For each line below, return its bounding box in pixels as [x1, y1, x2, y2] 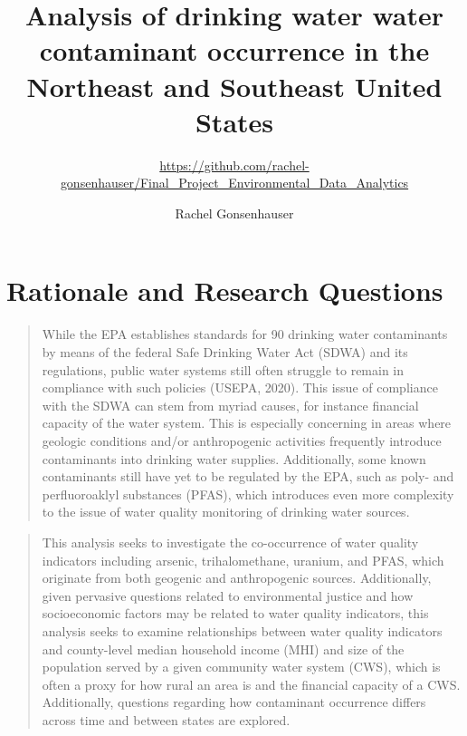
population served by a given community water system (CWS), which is [42, 657, 441, 676]
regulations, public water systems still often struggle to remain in [42, 360, 405, 379]
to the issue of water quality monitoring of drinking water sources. [42, 502, 410, 521]
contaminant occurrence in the [39, 32, 430, 69]
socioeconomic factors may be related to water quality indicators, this [42, 604, 429, 623]
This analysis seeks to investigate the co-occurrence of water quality [42, 532, 419, 551]
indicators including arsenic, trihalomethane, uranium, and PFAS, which [42, 550, 444, 569]
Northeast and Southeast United [26, 67, 443, 104]
